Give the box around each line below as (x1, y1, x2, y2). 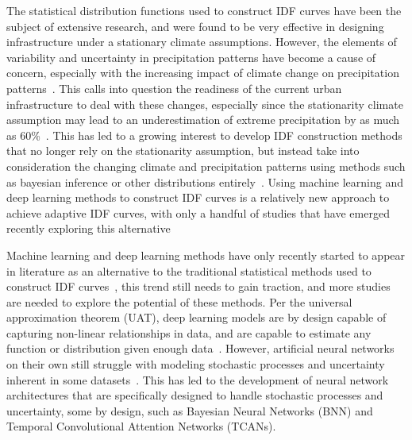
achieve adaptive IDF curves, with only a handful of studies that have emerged (6, 204, 390, 221)
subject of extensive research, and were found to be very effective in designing (6, 17, 384, 34)
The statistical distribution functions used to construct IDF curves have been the (6, 2, 402, 18)
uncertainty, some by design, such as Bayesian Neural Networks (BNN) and (6, 402, 373, 419)
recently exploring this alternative (6, 220, 171, 237)
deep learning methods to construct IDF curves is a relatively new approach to (6, 189, 390, 206)
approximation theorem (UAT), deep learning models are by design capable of (6, 309, 387, 326)
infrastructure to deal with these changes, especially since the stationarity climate (6, 95, 403, 112)
